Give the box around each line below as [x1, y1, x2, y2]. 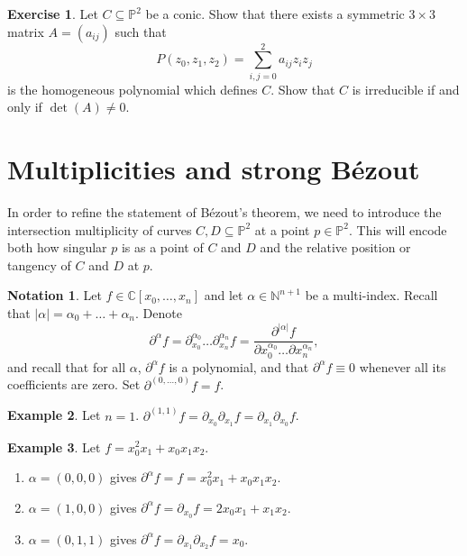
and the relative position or [260, 238, 411, 257]
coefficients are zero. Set [7, 375, 141, 394]
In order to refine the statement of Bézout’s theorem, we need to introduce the [7, 203, 442, 222]
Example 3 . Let [7, 437, 101, 456]
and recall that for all [7, 357, 126, 376]
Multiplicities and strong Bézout [7, 150, 420, 187]
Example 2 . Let [7, 406, 101, 424]
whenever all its [359, 357, 446, 376]
